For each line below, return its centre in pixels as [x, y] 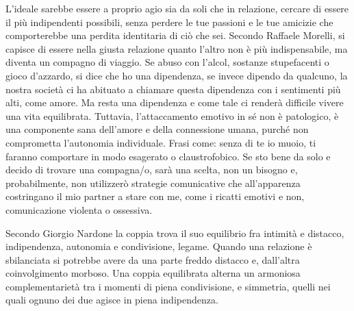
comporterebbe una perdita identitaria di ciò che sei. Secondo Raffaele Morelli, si [175, 35]
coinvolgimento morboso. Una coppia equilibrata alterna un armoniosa [153, 273]
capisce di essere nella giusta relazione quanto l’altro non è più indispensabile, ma [177, 48]
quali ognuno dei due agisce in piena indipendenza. [112, 300]
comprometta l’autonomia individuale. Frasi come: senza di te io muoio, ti [161, 142]
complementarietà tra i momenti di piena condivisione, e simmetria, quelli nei [168, 286]
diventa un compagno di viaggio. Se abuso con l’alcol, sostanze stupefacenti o [167, 62]
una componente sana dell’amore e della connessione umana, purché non [157, 129]
